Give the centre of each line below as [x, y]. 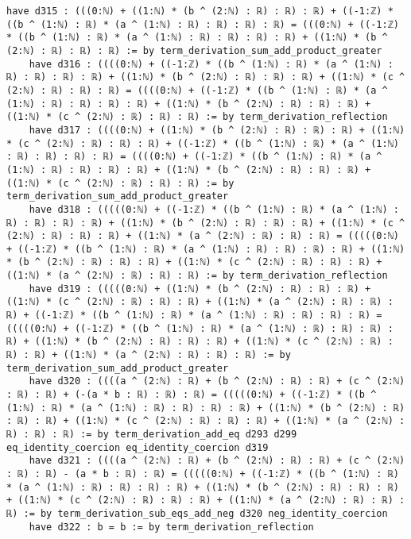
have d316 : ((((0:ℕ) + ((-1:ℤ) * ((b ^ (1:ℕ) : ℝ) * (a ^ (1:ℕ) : [211, 64]
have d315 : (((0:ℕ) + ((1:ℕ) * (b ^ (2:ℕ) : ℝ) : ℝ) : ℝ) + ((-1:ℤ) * [200, 11]
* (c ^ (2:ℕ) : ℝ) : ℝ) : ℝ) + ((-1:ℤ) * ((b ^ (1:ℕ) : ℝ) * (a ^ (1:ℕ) [203, 143]
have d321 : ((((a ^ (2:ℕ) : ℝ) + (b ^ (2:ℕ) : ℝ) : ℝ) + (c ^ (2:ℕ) [217, 461]
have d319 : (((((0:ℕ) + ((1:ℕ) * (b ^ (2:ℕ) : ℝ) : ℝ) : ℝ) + [200, 289]
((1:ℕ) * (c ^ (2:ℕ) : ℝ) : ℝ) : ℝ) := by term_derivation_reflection [197, 117]
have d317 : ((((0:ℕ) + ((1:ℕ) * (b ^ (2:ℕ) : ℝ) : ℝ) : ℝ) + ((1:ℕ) [217, 130]
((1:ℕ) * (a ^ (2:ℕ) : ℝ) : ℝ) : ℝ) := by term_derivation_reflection [197, 276]
